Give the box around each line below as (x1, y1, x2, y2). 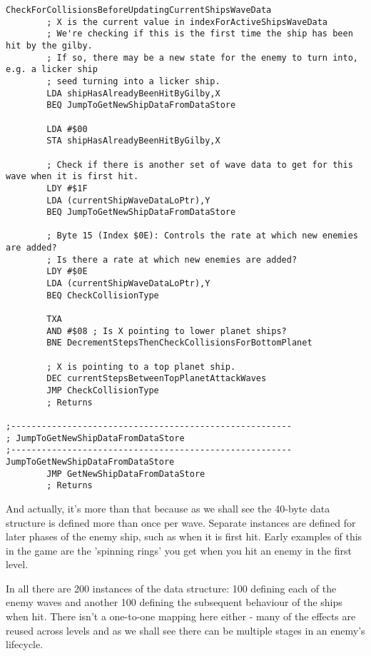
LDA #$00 (46, 123, 88, 134)
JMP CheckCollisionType (46, 385, 159, 395)
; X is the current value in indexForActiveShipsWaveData (46, 16, 328, 27)
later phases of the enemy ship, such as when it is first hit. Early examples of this (6, 529, 362, 544)
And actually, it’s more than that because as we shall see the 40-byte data (6, 500, 330, 515)
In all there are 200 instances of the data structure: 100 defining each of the (6, 580, 337, 595)
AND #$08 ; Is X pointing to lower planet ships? (46, 326, 287, 336)
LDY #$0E (46, 266, 88, 277)
